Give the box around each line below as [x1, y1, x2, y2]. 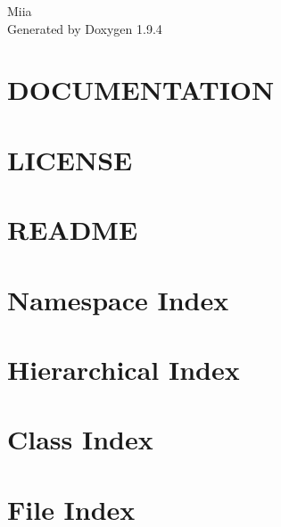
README [7, 211, 138, 248]
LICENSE [7, 141, 133, 177]
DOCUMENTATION [7, 71, 275, 108]
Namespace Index [7, 281, 229, 317]
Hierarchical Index [7, 350, 240, 387]
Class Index [7, 421, 153, 457]
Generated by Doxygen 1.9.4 [7, 19, 162, 37]
